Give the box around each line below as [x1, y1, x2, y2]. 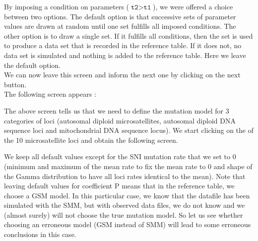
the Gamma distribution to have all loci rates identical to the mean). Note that [4, 171, 246, 181]
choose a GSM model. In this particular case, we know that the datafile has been [4, 190, 250, 200]
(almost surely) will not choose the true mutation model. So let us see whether [4, 209, 243, 220]
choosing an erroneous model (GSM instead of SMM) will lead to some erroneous [4, 219, 251, 230]
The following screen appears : [4, 89, 96, 99]
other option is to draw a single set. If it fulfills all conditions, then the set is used [4, 30, 253, 41]
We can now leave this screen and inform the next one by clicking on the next [4, 69, 241, 80]
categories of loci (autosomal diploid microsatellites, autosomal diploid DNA [4, 115, 236, 125]
